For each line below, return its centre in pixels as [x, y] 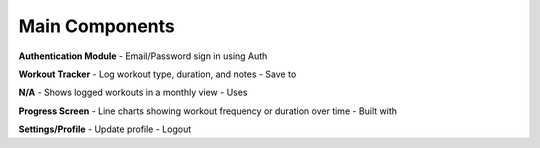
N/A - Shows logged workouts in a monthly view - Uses [133, 92]
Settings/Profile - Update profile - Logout [105, 129]
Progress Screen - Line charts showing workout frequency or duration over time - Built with [208, 111]
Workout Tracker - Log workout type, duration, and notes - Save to [157, 74]
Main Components [96, 26]
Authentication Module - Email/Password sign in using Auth [143, 56]
